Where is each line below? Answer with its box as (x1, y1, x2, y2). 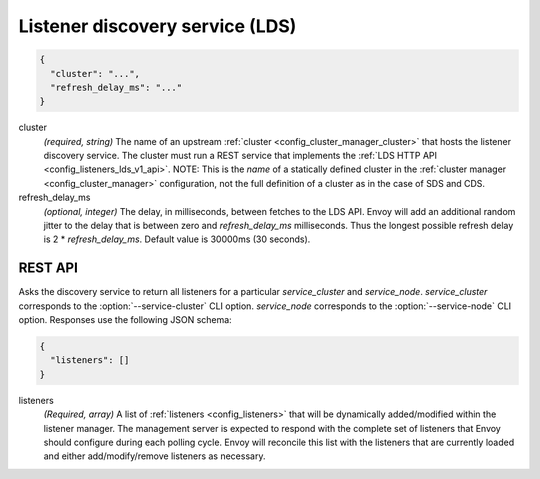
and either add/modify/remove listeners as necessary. (43, 450, 266, 462)
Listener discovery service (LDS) (18, 15, 297, 37)
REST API (18, 260, 79, 277)
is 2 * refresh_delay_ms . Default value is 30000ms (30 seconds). (43, 233, 311, 245)
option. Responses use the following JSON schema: (18, 314, 232, 326)
